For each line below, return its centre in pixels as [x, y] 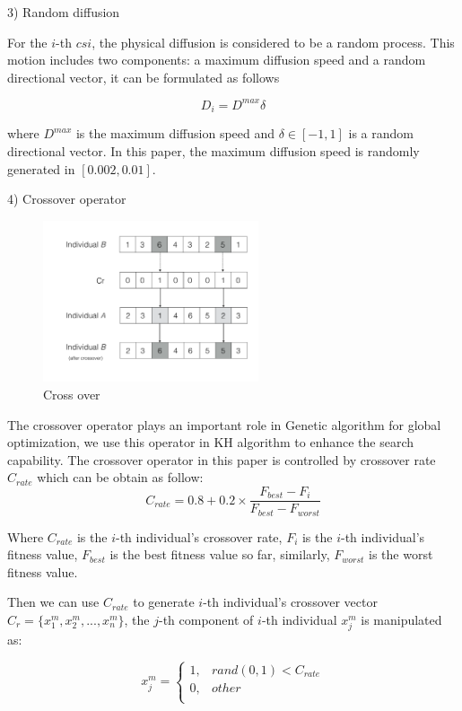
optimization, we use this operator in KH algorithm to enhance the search [211, 442]
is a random [381, 133]
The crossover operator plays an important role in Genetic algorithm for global [224, 424]
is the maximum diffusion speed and [175, 133]
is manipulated [401, 619]
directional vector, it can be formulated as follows [144, 77]
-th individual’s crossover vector [290, 602]
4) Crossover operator [67, 199]
